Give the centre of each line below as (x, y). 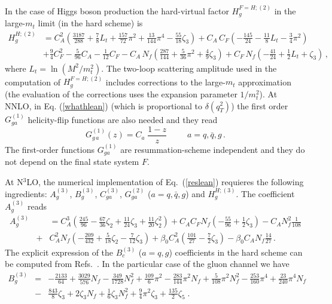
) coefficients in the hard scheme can (236, 252)
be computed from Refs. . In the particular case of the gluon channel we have (147, 264)
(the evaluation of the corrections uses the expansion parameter (121, 93)
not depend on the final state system (72, 162)
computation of (33, 82)
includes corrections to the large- (165, 82)
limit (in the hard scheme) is (90, 23)
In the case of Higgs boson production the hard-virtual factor (117, 10)
